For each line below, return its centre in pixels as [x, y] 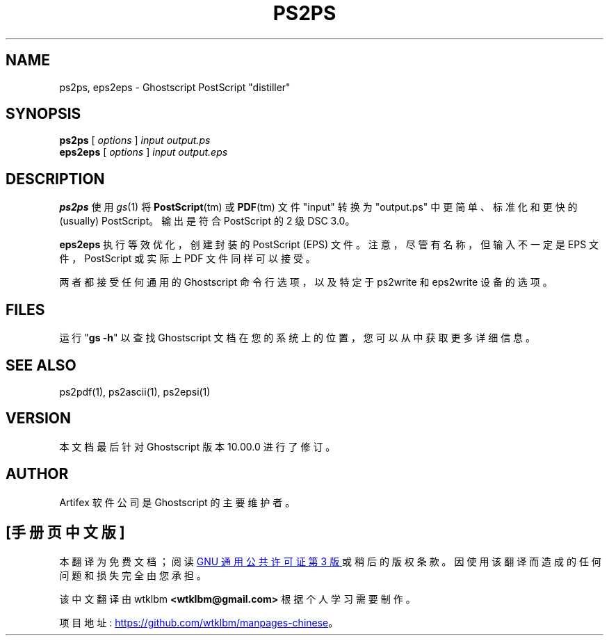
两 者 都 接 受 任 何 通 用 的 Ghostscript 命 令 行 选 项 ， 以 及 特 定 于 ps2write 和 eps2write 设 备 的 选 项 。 [306, 282]
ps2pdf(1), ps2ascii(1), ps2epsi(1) [135, 391]
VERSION [39, 419]
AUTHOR [37, 474]
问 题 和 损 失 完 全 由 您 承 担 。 [133, 575]
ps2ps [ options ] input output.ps [135, 140]
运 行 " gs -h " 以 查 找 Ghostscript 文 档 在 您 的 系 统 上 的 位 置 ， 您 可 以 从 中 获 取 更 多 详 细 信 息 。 [298, 338]
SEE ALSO [41, 365]
